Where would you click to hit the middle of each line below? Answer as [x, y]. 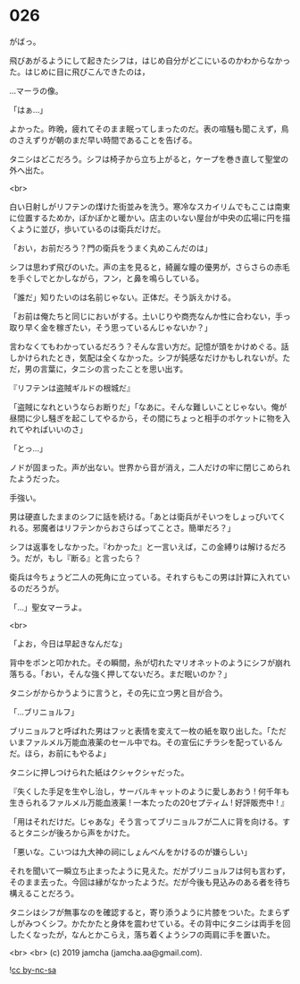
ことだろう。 [55, 893]
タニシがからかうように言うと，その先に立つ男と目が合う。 [118, 693]
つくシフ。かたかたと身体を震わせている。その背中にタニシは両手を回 [162, 923]
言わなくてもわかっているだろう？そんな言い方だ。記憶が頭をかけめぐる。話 [149, 347]
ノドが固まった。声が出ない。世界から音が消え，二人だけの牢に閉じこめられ [150, 467]
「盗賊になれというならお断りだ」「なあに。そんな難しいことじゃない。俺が [148, 406]
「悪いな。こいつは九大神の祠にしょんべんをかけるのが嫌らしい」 [130, 851]
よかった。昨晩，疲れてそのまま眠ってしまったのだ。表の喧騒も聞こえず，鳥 [149, 128]
